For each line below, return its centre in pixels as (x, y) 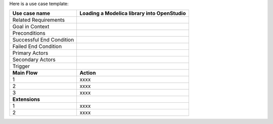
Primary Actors (30, 53)
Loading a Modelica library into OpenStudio (133, 14)
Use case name (31, 14)
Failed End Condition (37, 46)
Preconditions (29, 33)
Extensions (26, 99)
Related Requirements (39, 20)
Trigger (21, 67)
